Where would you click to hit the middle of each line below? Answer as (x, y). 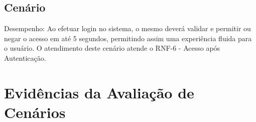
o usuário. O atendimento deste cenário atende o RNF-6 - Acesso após (112, 48)
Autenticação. (25, 57)
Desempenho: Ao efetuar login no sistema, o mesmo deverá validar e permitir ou (127, 28)
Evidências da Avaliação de (99, 92)
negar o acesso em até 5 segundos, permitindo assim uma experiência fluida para (128, 38)
